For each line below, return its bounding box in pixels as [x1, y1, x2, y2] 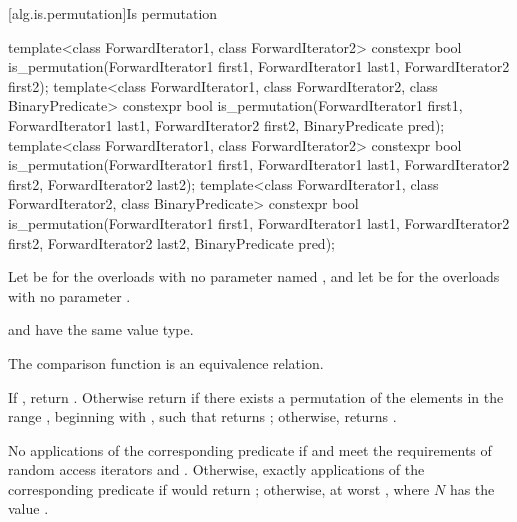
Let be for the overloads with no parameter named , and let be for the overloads [8, 266, 500, 287]
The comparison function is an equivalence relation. [8, 352, 324, 373]
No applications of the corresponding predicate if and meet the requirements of [8, 439, 492, 460]
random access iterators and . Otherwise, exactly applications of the [8, 459, 425, 480]
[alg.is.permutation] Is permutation [8, 3, 218, 23]
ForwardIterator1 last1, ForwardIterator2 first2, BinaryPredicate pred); [8, 114, 445, 135]
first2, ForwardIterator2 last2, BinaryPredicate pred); [8, 232, 335, 253]
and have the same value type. [8, 319, 194, 340]
